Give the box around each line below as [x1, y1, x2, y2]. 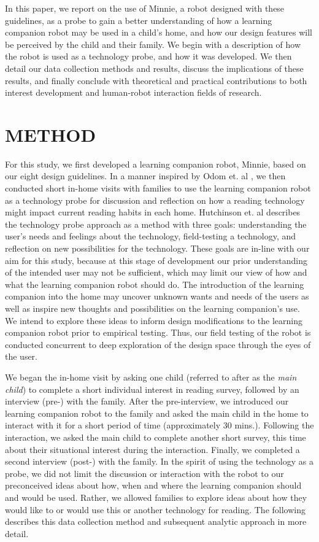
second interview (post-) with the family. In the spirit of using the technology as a [5, 455, 313, 468]
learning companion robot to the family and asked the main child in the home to [5, 406, 309, 419]
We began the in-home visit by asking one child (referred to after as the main [5, 370, 297, 383]
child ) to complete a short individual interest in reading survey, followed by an [5, 382, 299, 395]
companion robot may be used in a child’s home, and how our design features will [5, 26, 312, 39]
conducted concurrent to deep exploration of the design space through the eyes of [5, 338, 311, 350]
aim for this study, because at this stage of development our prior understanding [5, 254, 308, 266]
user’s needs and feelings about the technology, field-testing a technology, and [5, 230, 296, 242]
